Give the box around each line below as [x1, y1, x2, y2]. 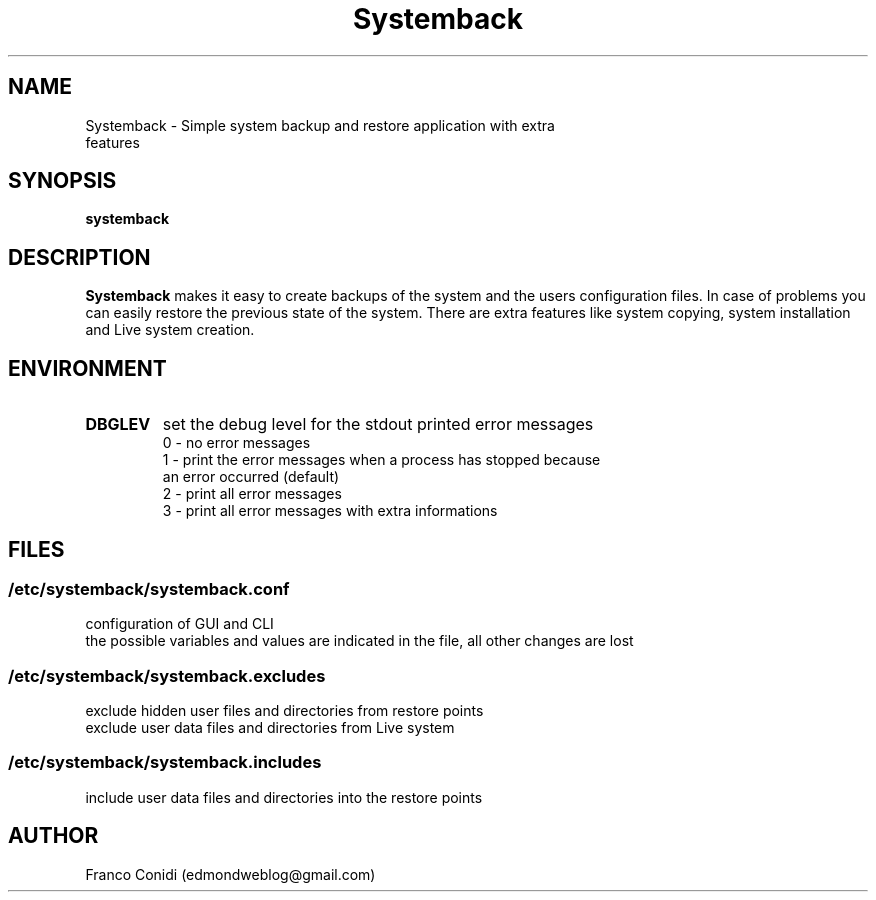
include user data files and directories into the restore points [85, 788, 483, 806]
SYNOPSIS [8, 168, 117, 194]
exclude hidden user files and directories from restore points [85, 702, 484, 720]
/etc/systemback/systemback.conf [8, 578, 290, 599]
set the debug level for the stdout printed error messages [162, 414, 594, 435]
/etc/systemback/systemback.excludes [8, 665, 326, 686]
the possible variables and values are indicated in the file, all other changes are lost [85, 632, 634, 650]
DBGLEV [85, 414, 151, 435]
